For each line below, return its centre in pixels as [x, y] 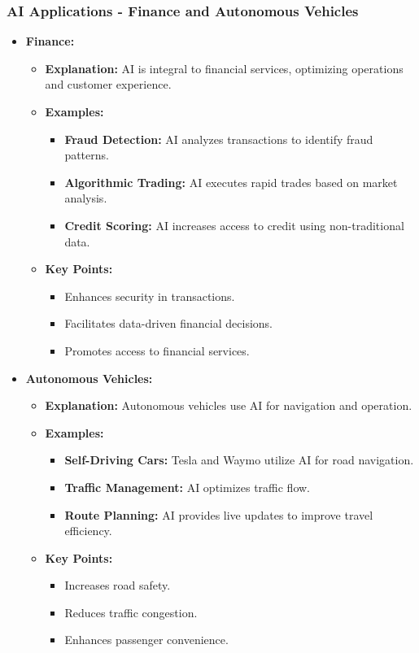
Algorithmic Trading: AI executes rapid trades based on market [231, 182]
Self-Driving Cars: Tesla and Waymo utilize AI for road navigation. [239, 460]
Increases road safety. [118, 585]
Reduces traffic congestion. [131, 612]
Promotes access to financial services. [157, 350]
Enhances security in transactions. [150, 296]
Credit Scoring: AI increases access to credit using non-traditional [234, 225]
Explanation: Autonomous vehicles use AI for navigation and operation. [229, 405]
